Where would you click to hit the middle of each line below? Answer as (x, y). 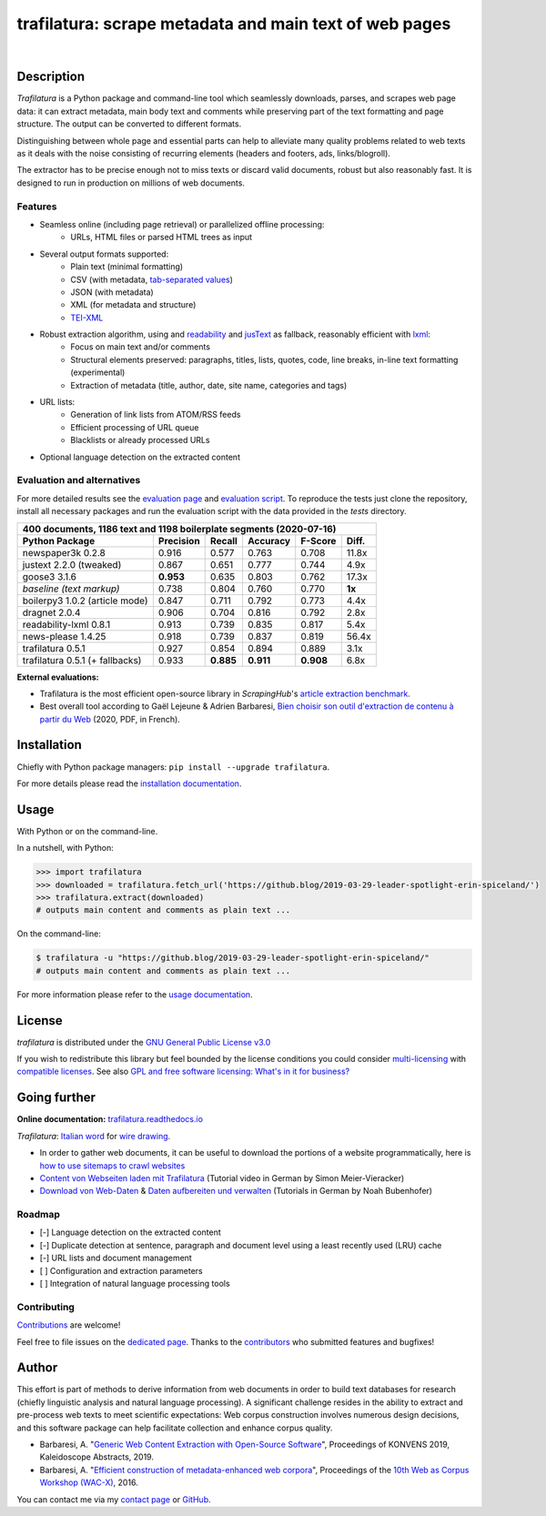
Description (51, 77)
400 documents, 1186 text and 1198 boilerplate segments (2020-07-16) (179, 529)
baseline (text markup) (71, 589)
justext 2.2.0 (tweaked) (72, 564)
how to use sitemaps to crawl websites (112, 1166)
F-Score (318, 541)
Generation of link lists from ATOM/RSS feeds (156, 415)
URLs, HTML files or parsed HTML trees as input (162, 238)
